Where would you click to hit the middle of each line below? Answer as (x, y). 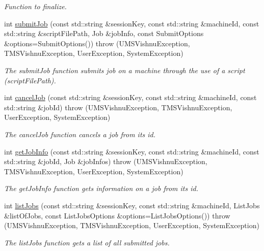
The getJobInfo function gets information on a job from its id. (101, 188)
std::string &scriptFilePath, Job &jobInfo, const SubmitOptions (104, 33)
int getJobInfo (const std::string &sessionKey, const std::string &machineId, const (132, 151)
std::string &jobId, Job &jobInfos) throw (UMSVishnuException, (106, 161)
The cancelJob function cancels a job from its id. (80, 134)
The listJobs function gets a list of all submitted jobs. (87, 242)
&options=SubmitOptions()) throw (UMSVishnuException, (97, 43)
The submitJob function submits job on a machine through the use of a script (125, 70)
